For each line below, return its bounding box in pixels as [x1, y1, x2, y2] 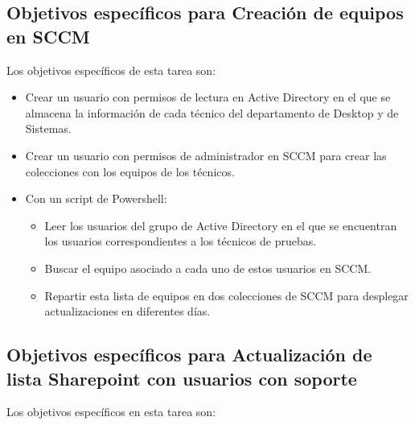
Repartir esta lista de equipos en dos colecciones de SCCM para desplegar [44, 287, 409, 303]
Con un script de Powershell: [25, 190, 167, 207]
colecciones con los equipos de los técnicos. [25, 163, 235, 179]
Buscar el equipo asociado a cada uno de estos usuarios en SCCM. [44, 259, 372, 276]
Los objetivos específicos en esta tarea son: [6, 403, 216, 420]
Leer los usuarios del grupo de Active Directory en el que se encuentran [44, 217, 397, 233]
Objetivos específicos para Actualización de [6, 342, 372, 367]
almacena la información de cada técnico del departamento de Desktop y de [25, 104, 399, 121]
